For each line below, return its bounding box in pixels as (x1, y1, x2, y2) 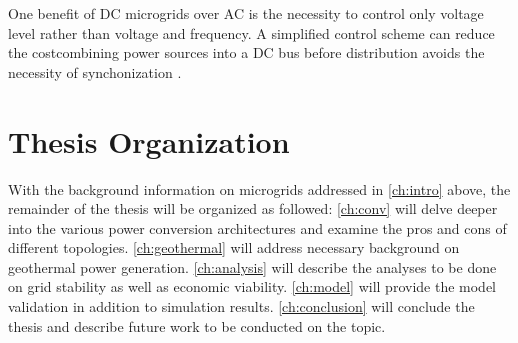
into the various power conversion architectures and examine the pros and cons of (8, 217, 507, 238)
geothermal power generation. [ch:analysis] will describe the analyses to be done (8, 256, 497, 277)
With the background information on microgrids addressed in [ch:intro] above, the (8, 178, 511, 199)
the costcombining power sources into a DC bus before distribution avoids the (8, 42, 485, 63)
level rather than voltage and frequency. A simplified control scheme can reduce (8, 22, 495, 43)
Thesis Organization (8, 120, 290, 161)
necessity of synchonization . (8, 61, 182, 82)
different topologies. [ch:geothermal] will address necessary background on (8, 237, 460, 258)
